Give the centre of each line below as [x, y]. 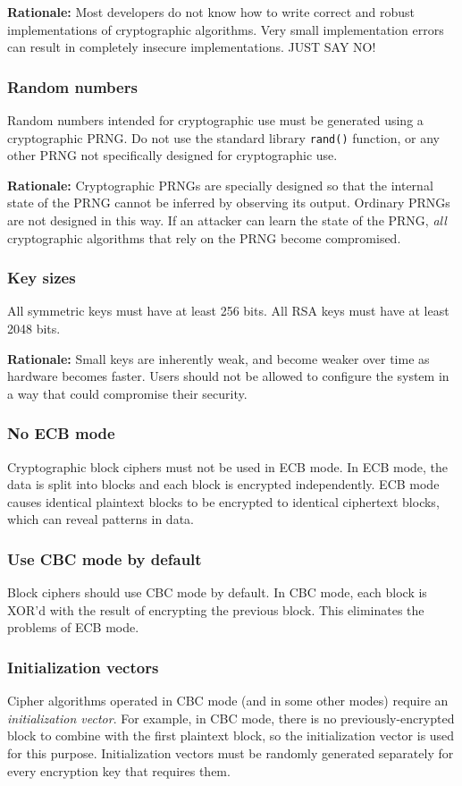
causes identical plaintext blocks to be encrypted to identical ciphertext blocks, [223, 501]
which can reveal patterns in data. [101, 519]
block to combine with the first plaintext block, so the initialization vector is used [231, 735]
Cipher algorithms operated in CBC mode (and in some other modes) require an [228, 701]
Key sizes [42, 278]
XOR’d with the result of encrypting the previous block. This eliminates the [216, 609]
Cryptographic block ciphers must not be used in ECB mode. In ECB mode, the [228, 466]
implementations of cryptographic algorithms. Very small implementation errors [226, 29]
